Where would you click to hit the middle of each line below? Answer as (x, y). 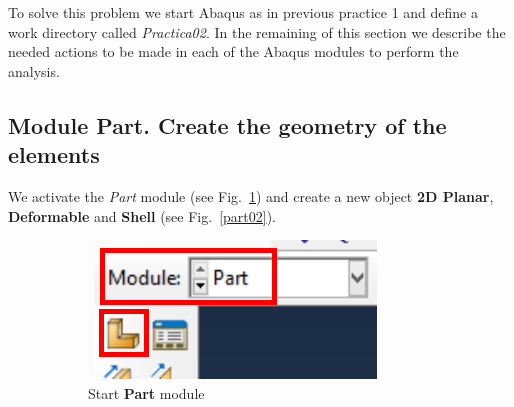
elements (54, 154)
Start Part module (146, 392)
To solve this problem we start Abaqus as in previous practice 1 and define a (243, 12)
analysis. (34, 70)
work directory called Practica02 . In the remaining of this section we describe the (257, 31)
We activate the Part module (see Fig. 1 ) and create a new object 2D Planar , (251, 195)
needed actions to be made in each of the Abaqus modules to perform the (233, 51)
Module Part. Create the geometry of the (227, 124)
